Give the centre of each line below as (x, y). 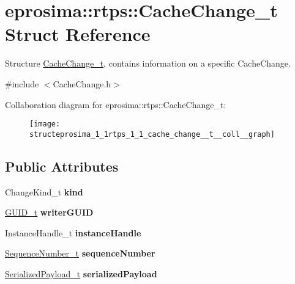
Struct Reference (78, 34)
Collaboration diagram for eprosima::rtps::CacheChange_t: (116, 104)
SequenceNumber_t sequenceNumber (80, 253)
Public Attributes (62, 166)
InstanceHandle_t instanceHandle (73, 232)
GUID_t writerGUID (49, 212)
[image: (45, 124)
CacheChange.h (82, 83)
